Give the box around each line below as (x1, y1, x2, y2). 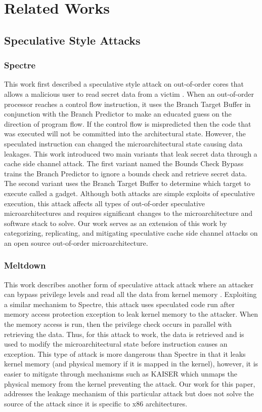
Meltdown (4, 259, 46, 272)
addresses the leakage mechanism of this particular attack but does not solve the (4, 388, 254, 399)
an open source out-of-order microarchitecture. (4, 237, 148, 248)
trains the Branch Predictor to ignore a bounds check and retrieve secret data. (4, 168, 247, 178)
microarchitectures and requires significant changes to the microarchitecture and (4, 208, 252, 218)
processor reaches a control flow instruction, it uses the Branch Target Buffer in (4, 98, 251, 109)
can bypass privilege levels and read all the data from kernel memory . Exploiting (4, 289, 257, 299)
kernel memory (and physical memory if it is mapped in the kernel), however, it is (4, 358, 258, 369)
